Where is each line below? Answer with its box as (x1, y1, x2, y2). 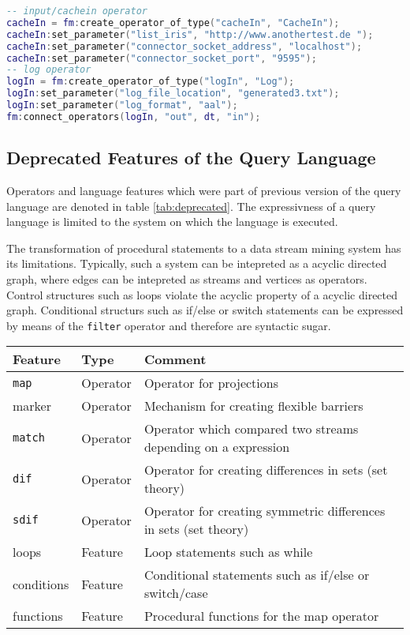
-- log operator (6, 64, 91, 76)
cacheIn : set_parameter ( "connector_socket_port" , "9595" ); (6, 52, 317, 64)
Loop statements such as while (143, 543, 313, 562)
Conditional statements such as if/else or (143, 565, 370, 584)
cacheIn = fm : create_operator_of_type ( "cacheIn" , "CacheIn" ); (6, 17, 340, 28)
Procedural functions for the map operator (143, 607, 379, 626)
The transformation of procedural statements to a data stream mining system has (6, 239, 401, 256)
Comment (143, 350, 207, 369)
